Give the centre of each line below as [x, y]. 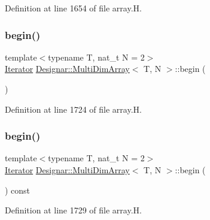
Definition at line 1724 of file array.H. [73, 109]
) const [18, 190]
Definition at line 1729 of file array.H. [73, 210]
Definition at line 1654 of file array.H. [73, 8]
